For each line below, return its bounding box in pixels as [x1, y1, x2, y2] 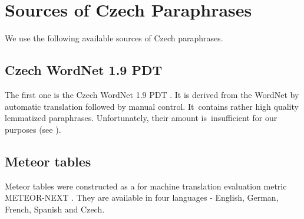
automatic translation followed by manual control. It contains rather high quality [5, 100, 299, 112]
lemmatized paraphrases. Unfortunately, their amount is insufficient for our [5, 112, 277, 124]
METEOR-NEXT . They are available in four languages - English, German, [5, 191, 279, 204]
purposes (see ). [5, 123, 61, 135]
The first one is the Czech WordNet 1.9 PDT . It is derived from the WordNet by [5, 88, 299, 100]
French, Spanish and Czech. [5, 202, 105, 215]
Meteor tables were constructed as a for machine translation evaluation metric [5, 179, 287, 192]
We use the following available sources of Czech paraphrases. [5, 32, 223, 44]
